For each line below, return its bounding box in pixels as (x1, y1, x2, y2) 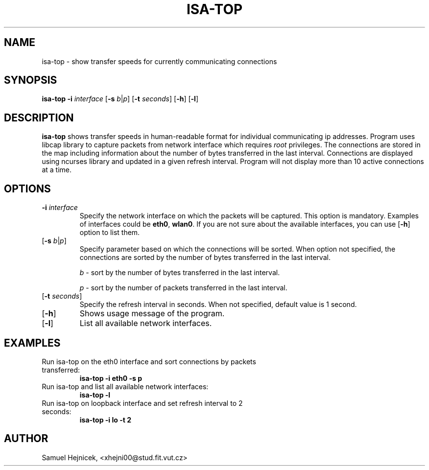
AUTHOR (4, 432, 48, 445)
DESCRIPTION (4, 111, 74, 124)
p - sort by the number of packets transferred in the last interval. (79, 283, 287, 292)
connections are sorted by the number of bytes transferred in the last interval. (79, 253, 331, 262)
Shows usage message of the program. (79, 308, 225, 319)
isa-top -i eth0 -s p (79, 374, 142, 382)
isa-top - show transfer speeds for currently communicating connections (42, 57, 277, 66)
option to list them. (79, 228, 140, 237)
